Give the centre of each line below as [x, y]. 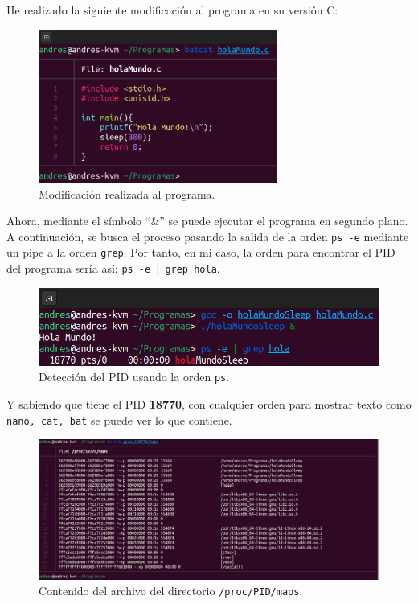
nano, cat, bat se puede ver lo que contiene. [119, 419]
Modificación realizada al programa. [127, 193]
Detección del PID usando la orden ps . [134, 377]
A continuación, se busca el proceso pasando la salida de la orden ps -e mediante [208, 236]
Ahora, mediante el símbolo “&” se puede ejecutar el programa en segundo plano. [207, 221]
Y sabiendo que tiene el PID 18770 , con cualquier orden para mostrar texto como [209, 403]
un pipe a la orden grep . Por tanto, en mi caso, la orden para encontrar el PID [201, 252]
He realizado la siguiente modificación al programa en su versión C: [172, 10]
